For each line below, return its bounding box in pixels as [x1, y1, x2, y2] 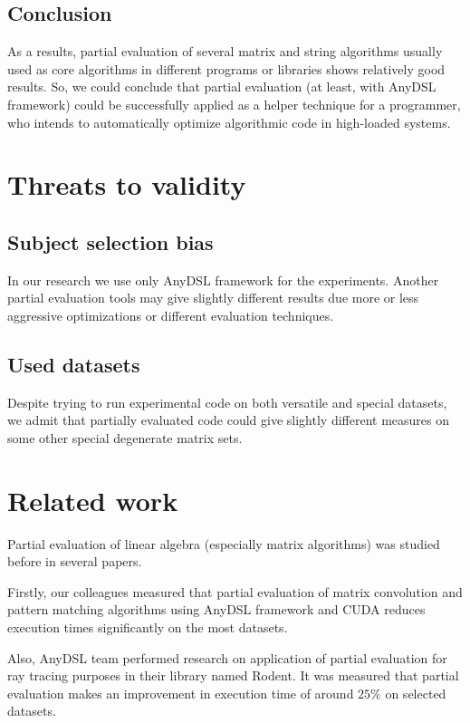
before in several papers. [7, 552, 142, 571]
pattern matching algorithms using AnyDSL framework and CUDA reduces [7, 600, 426, 619]
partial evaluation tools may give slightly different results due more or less [7, 288, 419, 307]
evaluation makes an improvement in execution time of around [7, 683, 354, 702]
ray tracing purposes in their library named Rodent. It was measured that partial [7, 666, 459, 685]
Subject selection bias [7, 227, 214, 255]
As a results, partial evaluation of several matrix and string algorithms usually [7, 42, 443, 61]
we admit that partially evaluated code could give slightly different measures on [7, 410, 449, 429]
